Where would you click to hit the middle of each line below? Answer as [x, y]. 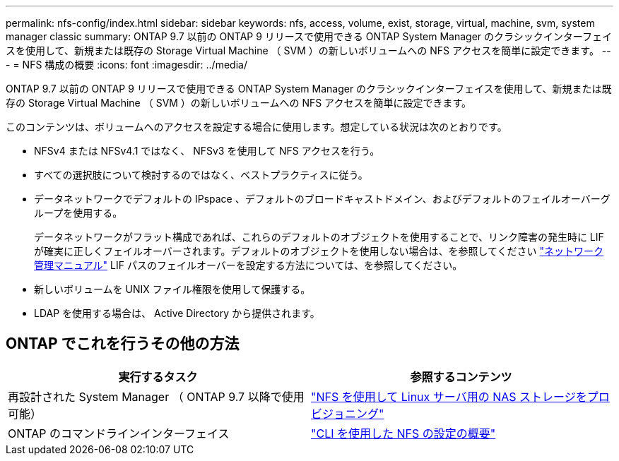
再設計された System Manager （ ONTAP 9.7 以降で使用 [156, 396]
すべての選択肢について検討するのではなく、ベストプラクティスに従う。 [201, 175]
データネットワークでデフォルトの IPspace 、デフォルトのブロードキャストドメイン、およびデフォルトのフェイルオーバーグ [322, 199]
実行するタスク [158, 377]
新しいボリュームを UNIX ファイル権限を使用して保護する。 [172, 289]
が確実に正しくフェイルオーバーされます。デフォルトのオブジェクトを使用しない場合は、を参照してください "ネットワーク [319, 251]
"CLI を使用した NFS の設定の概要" [403, 433]
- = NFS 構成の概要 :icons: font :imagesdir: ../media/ [126, 65]
